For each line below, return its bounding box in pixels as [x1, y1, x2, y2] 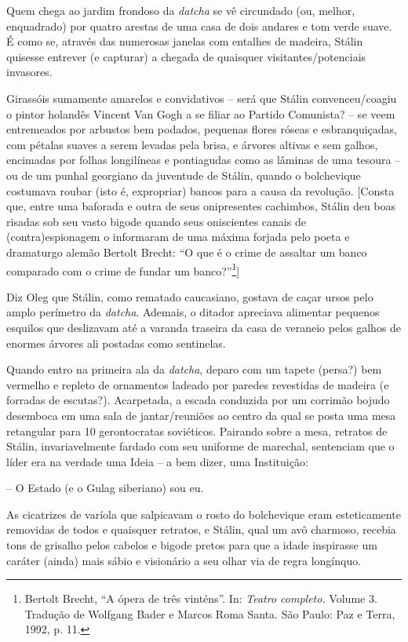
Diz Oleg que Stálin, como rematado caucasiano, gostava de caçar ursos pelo [6, 288, 373, 305]
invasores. [6, 64, 53, 80]
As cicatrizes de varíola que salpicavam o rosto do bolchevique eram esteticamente [6, 505, 401, 522]
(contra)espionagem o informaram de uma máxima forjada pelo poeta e [6, 228, 350, 245]
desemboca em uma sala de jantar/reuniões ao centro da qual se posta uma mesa [6, 407, 396, 423]
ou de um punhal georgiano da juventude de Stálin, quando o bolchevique [6, 166, 361, 183]
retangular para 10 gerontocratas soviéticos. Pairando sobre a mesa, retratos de [6, 422, 388, 439]
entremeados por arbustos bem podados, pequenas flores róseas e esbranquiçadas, [6, 121, 397, 137]
